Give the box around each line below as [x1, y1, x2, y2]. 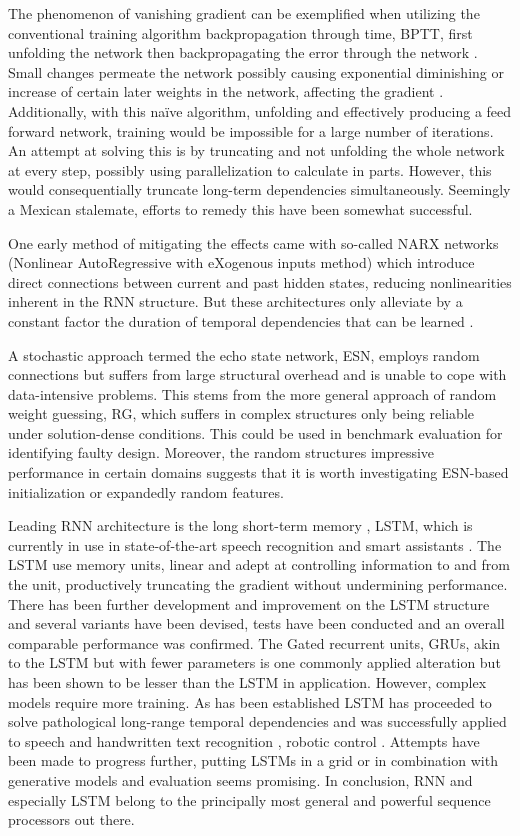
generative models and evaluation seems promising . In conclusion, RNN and [8, 769, 473, 790]
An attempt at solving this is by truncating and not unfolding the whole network [8, 140, 505, 161]
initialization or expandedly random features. [8, 481, 284, 502]
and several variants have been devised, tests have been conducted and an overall [8, 613, 505, 634]
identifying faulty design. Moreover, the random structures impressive [8, 442, 435, 463]
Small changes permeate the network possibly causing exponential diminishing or [8, 61, 504, 82]
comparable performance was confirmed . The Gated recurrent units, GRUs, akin [8, 632, 501, 653]
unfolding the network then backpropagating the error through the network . [8, 42, 478, 63]
